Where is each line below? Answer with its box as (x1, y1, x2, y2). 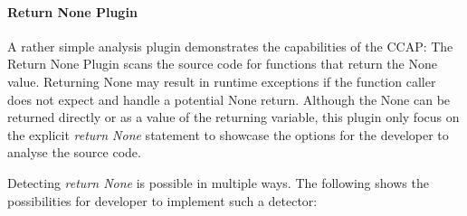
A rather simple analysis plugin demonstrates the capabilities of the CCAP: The (7, 36, 453, 55)
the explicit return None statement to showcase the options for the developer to (7, 125, 449, 144)
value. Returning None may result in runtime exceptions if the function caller (7, 71, 436, 90)
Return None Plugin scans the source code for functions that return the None (7, 54, 437, 73)
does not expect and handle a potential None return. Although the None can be (7, 89, 451, 108)
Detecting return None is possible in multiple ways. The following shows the (7, 173, 429, 192)
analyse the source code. (7, 143, 141, 162)
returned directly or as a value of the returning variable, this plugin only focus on (7, 108, 460, 127)
